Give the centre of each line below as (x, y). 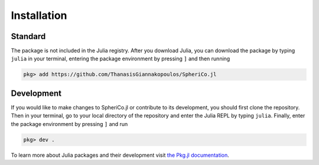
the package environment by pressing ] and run (69, 124)
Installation (39, 15)
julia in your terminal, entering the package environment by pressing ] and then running (121, 59)
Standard (28, 36)
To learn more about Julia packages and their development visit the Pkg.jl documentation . (120, 155)
